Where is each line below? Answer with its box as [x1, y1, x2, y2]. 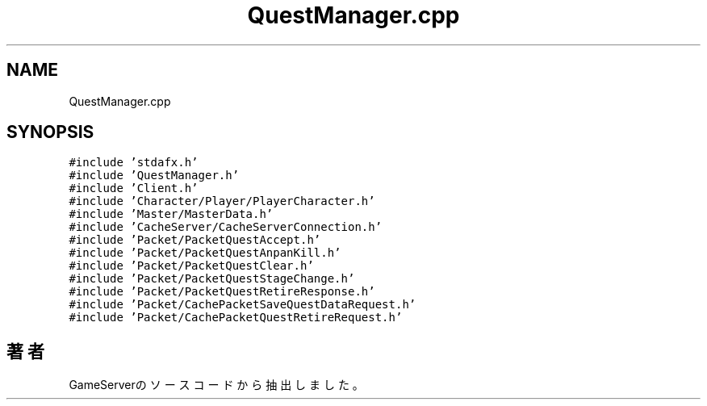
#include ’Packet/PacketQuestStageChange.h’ [69, 272, 355, 286]
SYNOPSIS [6, 122, 94, 143]
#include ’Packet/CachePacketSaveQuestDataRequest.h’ [69, 298, 416, 312]
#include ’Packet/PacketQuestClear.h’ [69, 259, 314, 273]
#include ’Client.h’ [69, 182, 199, 195]
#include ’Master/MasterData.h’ [69, 207, 274, 221]
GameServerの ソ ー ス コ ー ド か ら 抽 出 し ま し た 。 [69, 378, 364, 392]
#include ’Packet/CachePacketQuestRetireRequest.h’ [69, 311, 403, 324]
